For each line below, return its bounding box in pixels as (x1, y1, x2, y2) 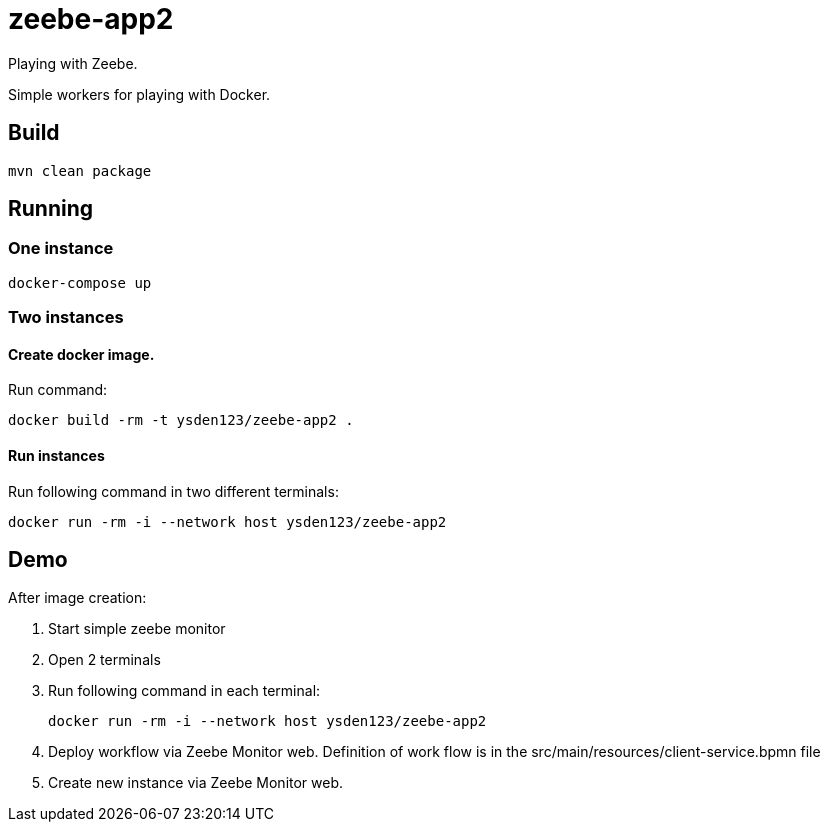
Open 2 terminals (48, 651, 161, 669)
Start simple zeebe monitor (48, 620, 226, 638)
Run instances (8, 447, 105, 465)
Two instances (8, 307, 124, 328)
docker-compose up (8, 274, 152, 291)
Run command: (8, 381, 108, 399)
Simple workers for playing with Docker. (8, 85, 271, 103)
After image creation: (8, 589, 147, 607)
